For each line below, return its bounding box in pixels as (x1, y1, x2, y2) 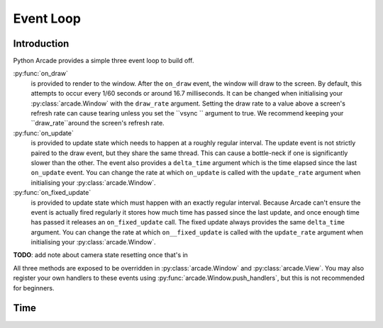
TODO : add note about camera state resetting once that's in (13, 251, 188, 259)
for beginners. (13, 283, 55, 292)
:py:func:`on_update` (13, 128, 74, 137)
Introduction (13, 38, 70, 50)
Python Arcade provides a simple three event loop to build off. (13, 57, 194, 65)
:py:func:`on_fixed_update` (13, 188, 91, 197)
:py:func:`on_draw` (13, 69, 69, 78)
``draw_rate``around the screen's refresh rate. (30, 119, 165, 128)
